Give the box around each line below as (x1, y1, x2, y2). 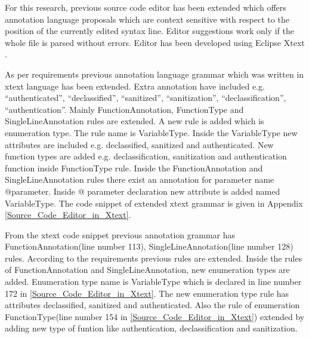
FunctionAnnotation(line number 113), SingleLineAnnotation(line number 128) (5, 240, 293, 253)
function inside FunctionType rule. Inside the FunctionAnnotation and (5, 161, 263, 174)
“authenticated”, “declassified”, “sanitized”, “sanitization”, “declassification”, (5, 91, 286, 104)
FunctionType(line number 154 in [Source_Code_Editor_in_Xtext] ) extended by (5, 310, 305, 322)
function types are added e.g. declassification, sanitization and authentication (5, 150, 287, 162)
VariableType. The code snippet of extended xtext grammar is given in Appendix (5, 196, 303, 209)
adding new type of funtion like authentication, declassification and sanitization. (5, 322, 298, 334)
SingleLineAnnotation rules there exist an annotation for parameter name (5, 173, 274, 186)
